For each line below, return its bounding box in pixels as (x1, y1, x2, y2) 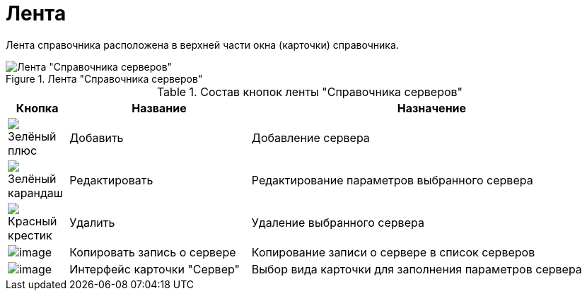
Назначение (397, 100, 467, 115)
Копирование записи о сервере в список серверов (251, 244, 535, 259)
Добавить (69, 130, 124, 145)
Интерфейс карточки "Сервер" (69, 261, 240, 276)
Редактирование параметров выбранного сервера (251, 172, 533, 187)
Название (132, 100, 187, 115)
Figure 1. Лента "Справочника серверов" (6, 72, 203, 85)
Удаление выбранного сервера (251, 215, 424, 230)
